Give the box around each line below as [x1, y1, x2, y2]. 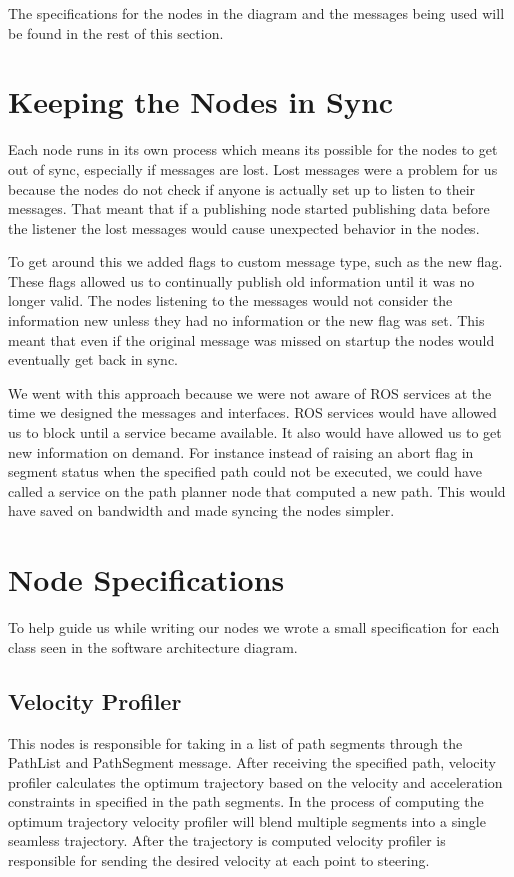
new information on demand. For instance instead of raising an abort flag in [8, 441, 474, 462]
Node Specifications [8, 559, 285, 600]
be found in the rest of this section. [8, 22, 224, 43]
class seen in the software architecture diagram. [8, 636, 298, 657]
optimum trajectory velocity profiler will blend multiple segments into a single [8, 810, 486, 831]
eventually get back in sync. [8, 349, 179, 370]
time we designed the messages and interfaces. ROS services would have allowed [8, 402, 497, 423]
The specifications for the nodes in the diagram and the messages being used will [8, 3, 505, 23]
